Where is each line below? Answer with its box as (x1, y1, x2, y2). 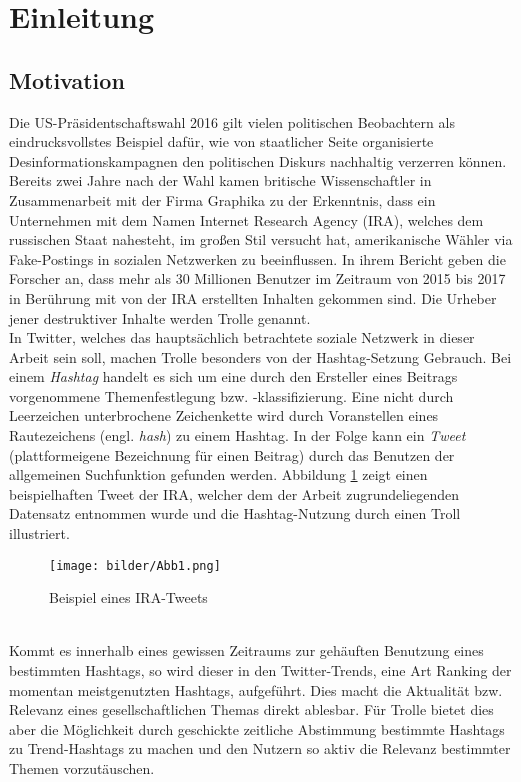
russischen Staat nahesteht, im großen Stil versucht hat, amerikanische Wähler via (9, 229, 513, 250)
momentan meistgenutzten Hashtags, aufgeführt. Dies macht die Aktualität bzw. (9, 679, 503, 700)
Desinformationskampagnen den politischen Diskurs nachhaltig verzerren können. (9, 150, 507, 171)
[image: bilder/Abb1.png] (49, 558, 221, 573)
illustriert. (9, 523, 70, 544)
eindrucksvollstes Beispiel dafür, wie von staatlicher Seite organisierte (9, 131, 434, 152)
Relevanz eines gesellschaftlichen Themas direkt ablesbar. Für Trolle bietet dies (9, 699, 494, 720)
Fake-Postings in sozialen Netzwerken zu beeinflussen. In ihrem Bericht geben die (9, 248, 506, 269)
